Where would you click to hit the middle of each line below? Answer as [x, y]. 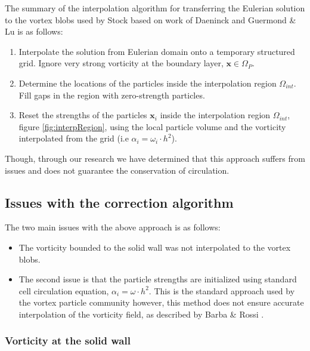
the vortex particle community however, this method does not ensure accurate [161, 302]
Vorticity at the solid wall [68, 341]
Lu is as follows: [34, 31]
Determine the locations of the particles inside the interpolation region [148, 83]
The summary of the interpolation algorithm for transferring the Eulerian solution [155, 8]
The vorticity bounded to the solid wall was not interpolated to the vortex [155, 247]
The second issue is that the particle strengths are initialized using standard [158, 279]
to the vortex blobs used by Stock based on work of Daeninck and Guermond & [151, 19]
